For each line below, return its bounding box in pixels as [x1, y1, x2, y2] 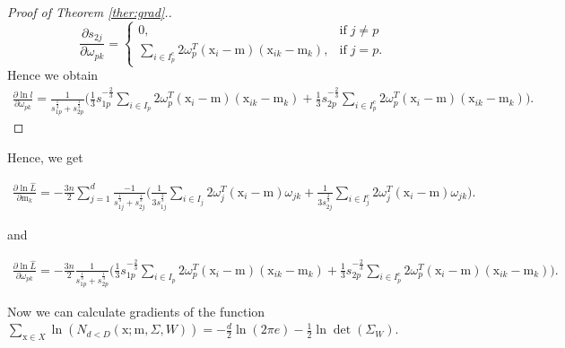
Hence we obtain [7, 65, 99, 84]
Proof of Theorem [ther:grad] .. [7, 3, 172, 21]
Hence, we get [7, 147, 83, 166]
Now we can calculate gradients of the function [7, 301, 265, 320]
